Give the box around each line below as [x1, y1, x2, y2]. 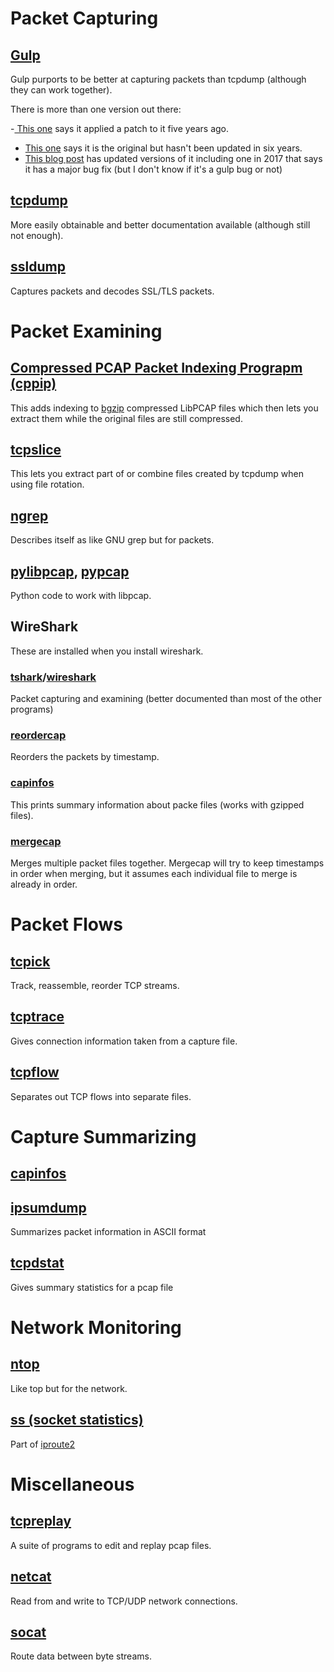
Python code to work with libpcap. [10, 590, 152, 602]
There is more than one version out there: [10, 103, 182, 115]
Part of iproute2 [10, 1438, 76, 1450]
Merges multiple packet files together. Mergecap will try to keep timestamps [10, 857, 325, 869]
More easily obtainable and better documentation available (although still [10, 218, 311, 231]
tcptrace [10, 1008, 65, 1026]
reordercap [10, 728, 67, 742]
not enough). [10, 229, 64, 241]
